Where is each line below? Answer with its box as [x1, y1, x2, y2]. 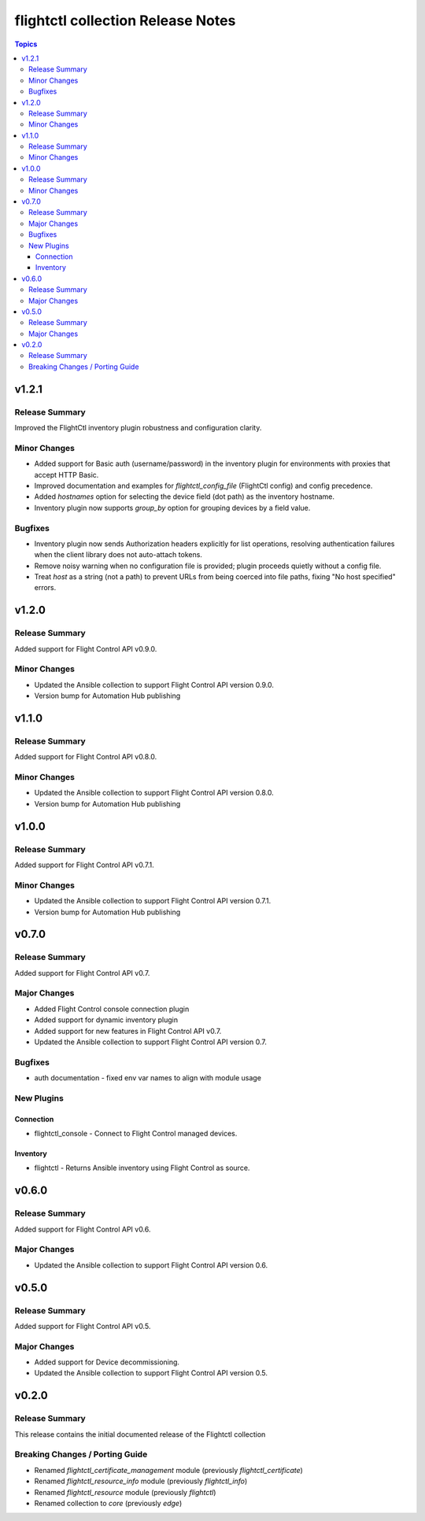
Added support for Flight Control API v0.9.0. [14, 644, 157, 653]
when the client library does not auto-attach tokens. [34, 550, 202, 559]
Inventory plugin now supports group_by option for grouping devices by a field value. [34, 503, 311, 512]
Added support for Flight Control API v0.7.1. [14, 860, 154, 869]
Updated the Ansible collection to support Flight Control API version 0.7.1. [34, 896, 272, 906]
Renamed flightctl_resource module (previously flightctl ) [34, 1487, 216, 1497]
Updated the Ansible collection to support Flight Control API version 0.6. [34, 1260, 268, 1270]
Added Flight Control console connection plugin [34, 1004, 190, 1013]
